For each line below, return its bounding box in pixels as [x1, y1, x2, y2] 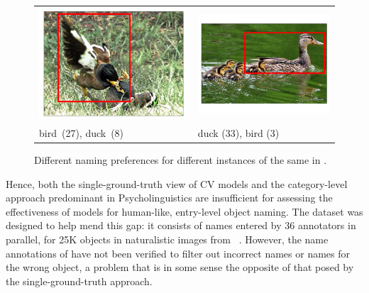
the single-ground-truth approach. [6, 273, 153, 288]
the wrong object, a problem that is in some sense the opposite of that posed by [6, 260, 354, 275]
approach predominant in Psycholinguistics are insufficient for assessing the [6, 190, 333, 205]
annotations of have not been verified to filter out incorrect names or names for [6, 245, 351, 260]
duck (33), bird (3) [197, 125, 280, 140]
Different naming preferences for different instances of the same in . [34, 153, 327, 167]
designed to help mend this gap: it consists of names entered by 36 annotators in [6, 218, 356, 233]
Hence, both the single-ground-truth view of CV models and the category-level [6, 176, 348, 191]
